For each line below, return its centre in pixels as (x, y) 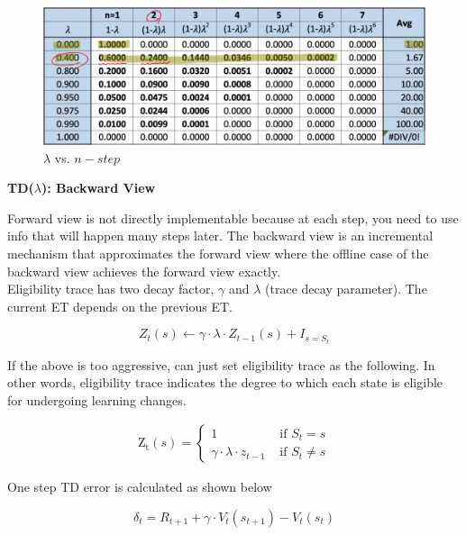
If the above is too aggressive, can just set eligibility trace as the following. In (221, 364)
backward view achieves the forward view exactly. (144, 271)
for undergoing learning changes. (97, 399)
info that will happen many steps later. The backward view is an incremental (220, 236)
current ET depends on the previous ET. (120, 306)
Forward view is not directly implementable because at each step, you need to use (233, 218)
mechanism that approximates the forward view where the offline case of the (218, 254)
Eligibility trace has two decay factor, (111, 289)
